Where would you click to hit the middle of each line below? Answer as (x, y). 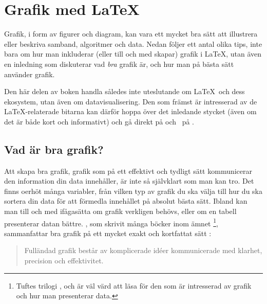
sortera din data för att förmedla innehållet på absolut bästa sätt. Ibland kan (126, 201)
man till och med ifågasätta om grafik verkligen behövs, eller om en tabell (120, 211)
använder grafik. (30, 74)
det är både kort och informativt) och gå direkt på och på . (99, 121)
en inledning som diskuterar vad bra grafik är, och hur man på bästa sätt (119, 64)
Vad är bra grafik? (54, 149)
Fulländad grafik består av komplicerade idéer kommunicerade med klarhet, (143, 250)
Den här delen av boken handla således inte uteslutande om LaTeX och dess (125, 91)
